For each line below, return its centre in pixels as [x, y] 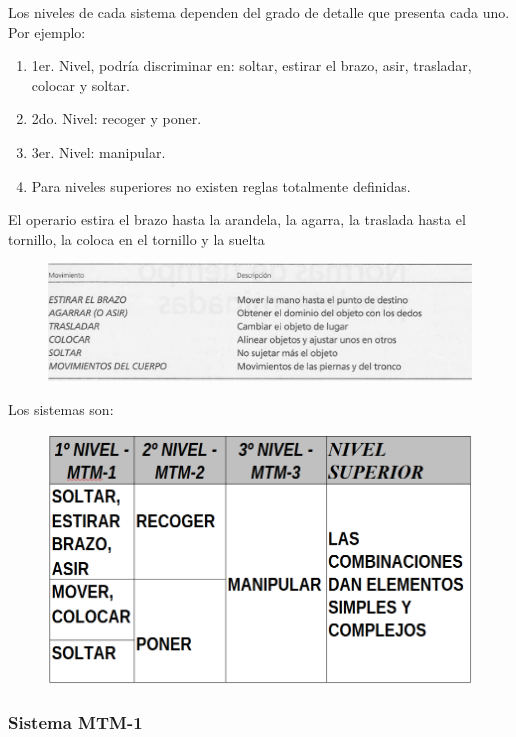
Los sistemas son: [61, 408]
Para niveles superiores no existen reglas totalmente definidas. [221, 185]
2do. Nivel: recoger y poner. [116, 118]
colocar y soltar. [80, 84]
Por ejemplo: [47, 31]
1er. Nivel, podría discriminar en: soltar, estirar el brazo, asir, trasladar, [251, 65]
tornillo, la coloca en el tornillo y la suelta [136, 238]
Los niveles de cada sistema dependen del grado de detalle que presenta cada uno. [259, 12]
